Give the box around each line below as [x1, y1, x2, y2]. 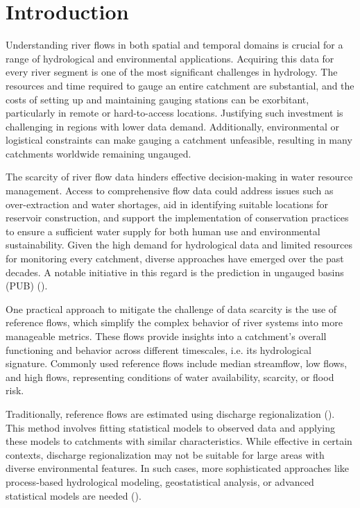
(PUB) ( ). [6, 278, 48, 293]
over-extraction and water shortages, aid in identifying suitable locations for [6, 196, 328, 211]
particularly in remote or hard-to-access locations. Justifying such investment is [6, 105, 343, 120]
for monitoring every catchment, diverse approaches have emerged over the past [6, 251, 344, 266]
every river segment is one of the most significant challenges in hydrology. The [6, 65, 338, 79]
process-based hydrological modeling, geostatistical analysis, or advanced [6, 474, 314, 489]
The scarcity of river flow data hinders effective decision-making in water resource [6, 169, 353, 184]
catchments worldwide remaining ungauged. [6, 146, 191, 160]
